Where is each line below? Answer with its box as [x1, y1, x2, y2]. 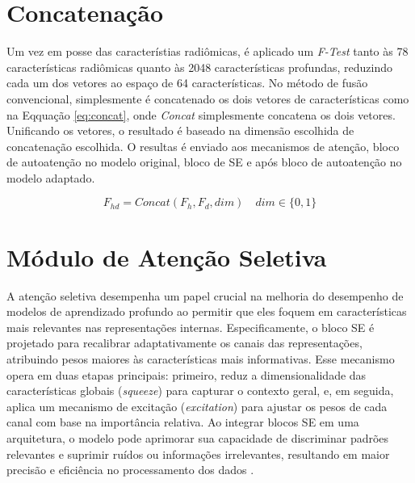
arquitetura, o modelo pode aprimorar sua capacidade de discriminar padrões [6, 429, 389, 446]
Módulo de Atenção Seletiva [6, 240, 327, 273]
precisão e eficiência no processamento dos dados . [6, 461, 254, 478]
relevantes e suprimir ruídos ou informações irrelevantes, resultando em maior [6, 445, 390, 462]
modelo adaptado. [6, 169, 95, 186]
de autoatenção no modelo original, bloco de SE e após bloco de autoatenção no [6, 153, 402, 170]
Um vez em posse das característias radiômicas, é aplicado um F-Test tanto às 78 [6, 43, 409, 60]
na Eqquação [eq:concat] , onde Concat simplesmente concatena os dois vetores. [6, 106, 396, 123]
